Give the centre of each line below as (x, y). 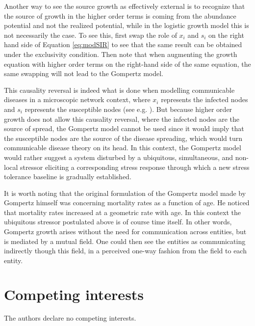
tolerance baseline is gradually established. (68, 177)
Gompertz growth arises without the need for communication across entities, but (125, 231)
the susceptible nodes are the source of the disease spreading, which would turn (123, 138)
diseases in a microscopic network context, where (77, 99)
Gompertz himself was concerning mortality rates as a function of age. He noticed (127, 203)
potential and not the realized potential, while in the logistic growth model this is (127, 25)
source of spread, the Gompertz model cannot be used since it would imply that (124, 128)
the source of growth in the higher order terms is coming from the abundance (120, 15)
